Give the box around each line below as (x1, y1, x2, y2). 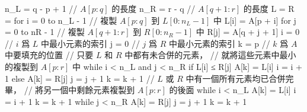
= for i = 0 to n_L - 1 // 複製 (5, 14, 117, 26)
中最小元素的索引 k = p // (168, 37, 270, 49)
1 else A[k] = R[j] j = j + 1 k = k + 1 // (5, 72, 155, 84)
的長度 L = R (243, 2, 295, 14)
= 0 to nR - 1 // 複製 (5, 25, 85, 38)
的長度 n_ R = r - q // (111, 2, 196, 14)
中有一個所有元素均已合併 (186, 72, 286, 84)
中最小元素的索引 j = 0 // (41, 37, 140, 49)
